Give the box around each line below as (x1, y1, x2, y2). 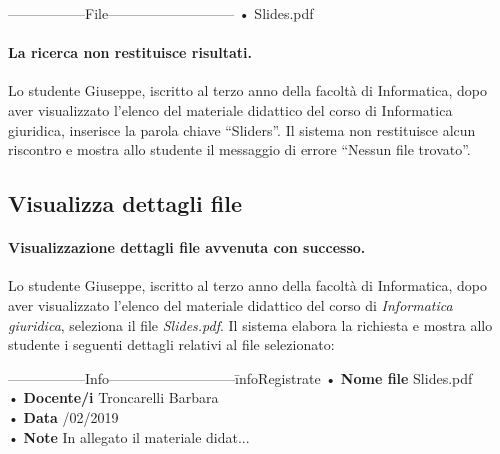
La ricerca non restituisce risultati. (8, 42, 252, 63)
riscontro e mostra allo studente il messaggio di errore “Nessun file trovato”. (8, 139, 471, 160)
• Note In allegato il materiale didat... (8, 426, 250, 447)
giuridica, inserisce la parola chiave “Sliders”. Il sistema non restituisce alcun (8, 119, 476, 140)
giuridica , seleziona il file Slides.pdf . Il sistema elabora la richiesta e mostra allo (8, 314, 493, 335)
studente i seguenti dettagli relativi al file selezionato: (8, 334, 335, 355)
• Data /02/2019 (8, 406, 119, 427)
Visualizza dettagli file (8, 188, 242, 219)
